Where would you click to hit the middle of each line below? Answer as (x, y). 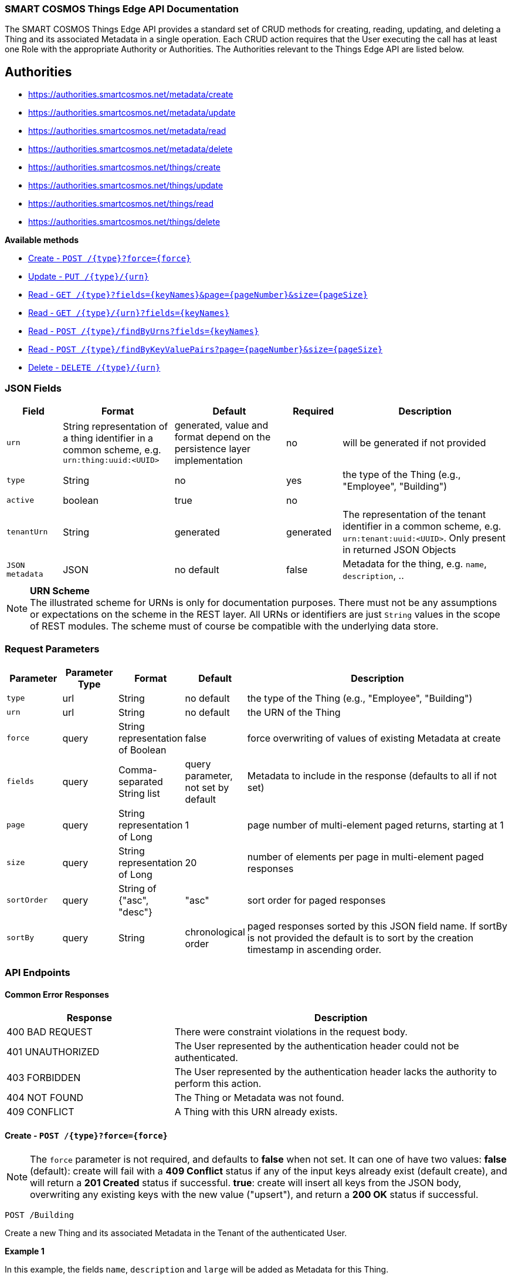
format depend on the (223, 437)
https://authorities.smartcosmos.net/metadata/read (127, 131)
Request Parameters (52, 649)
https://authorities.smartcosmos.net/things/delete (124, 222)
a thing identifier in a (108, 438)
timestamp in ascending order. (314, 949)
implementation (208, 460)
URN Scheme (60, 590)
